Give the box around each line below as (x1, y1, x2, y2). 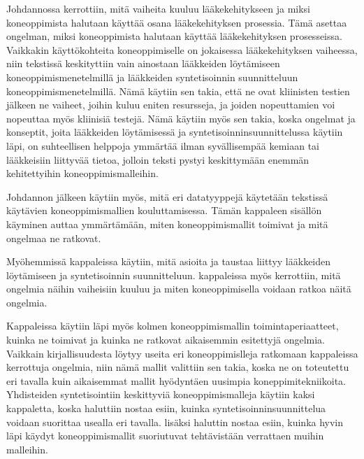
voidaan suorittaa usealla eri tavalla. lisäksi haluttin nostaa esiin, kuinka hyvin (6, 414, 344, 429)
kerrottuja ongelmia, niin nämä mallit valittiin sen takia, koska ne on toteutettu (6, 360, 349, 374)
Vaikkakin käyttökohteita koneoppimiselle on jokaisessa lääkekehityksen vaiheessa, (6, 42, 358, 57)
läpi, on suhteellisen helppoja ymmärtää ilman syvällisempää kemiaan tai (6, 138, 319, 153)
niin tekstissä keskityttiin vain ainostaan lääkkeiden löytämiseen (6, 56, 280, 71)
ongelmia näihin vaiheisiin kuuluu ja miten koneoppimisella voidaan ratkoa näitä (6, 281, 351, 296)
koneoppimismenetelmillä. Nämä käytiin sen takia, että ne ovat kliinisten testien (6, 83, 350, 98)
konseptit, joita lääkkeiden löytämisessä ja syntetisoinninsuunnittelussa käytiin (6, 125, 343, 139)
